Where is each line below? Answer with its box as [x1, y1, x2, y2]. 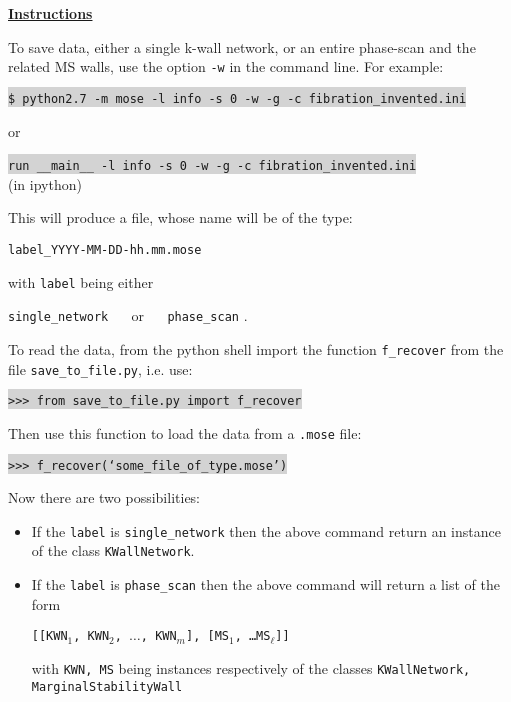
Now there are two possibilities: [8, 487, 201, 508]
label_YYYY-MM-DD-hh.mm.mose [8, 242, 202, 257]
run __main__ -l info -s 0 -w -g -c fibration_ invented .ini [8, 159, 417, 174]
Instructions [8, 3, 93, 23]
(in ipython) [8, 173, 82, 194]
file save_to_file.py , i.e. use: [8, 358, 193, 379]
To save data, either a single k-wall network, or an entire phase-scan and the [8, 36, 476, 57]
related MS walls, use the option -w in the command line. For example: [8, 56, 444, 77]
